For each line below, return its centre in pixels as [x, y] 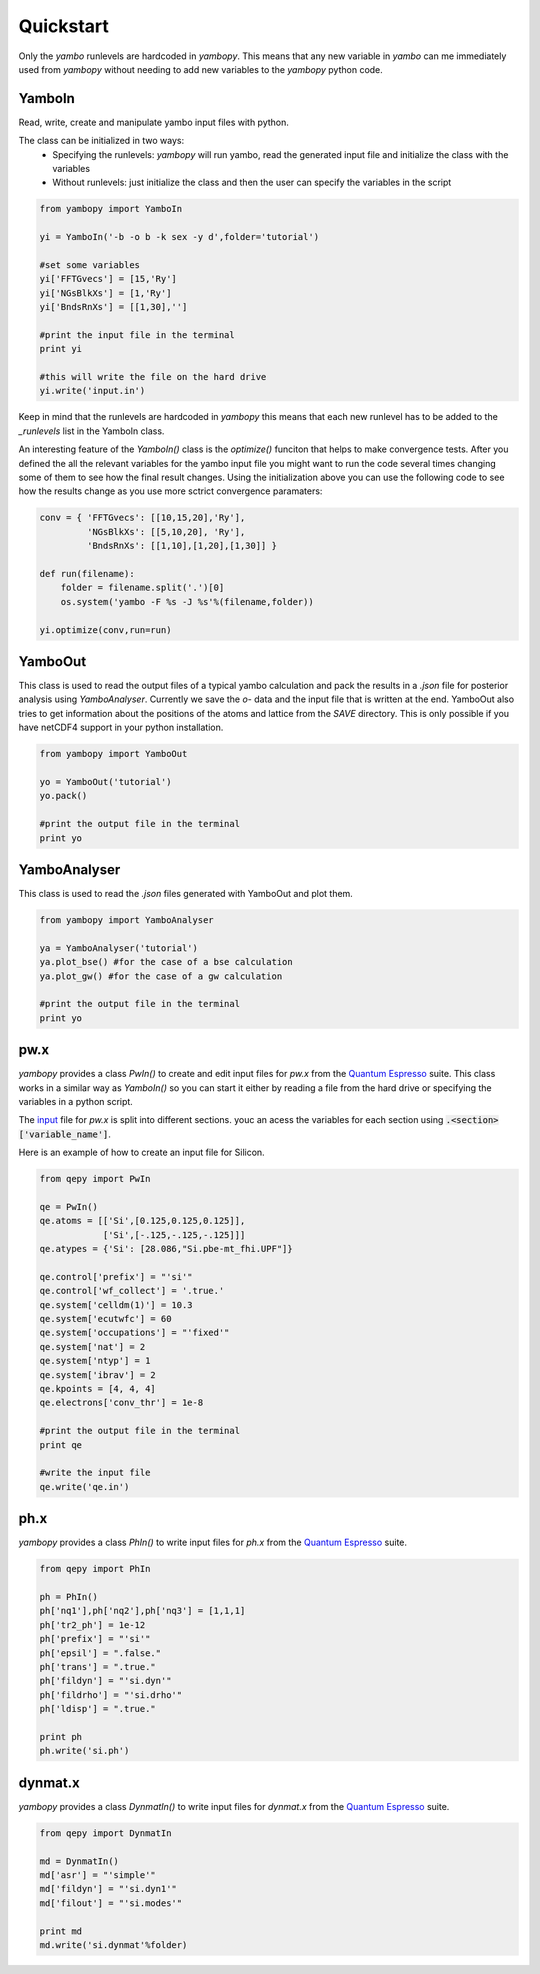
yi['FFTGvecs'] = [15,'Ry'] [108, 279]
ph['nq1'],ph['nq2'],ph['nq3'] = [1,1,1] [142, 1611]
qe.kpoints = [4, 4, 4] [98, 1389]
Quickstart [64, 26]
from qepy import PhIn [95, 1569]
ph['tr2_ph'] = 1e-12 [92, 1624]
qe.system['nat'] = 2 [92, 1346]
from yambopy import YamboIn [111, 209]
